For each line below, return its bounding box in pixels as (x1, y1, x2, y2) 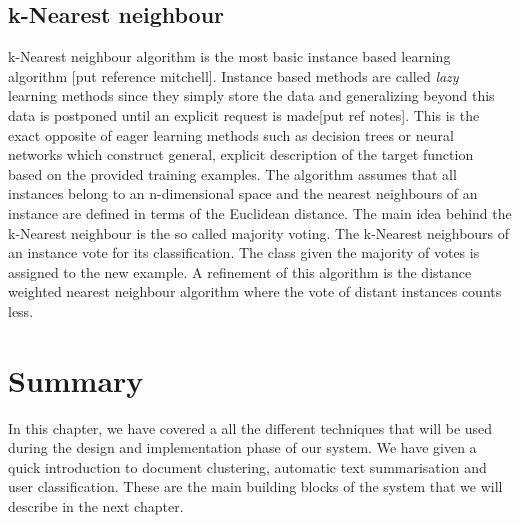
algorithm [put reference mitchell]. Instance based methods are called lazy (8, 65, 459, 86)
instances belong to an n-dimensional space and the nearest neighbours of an (8, 183, 478, 204)
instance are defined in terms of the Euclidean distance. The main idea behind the (8, 202, 512, 223)
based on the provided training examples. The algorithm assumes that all (8, 163, 457, 184)
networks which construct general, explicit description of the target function (8, 144, 474, 165)
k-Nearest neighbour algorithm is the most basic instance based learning (8, 46, 451, 67)
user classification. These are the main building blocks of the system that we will (8, 476, 503, 497)
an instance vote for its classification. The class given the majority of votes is (8, 242, 480, 263)
